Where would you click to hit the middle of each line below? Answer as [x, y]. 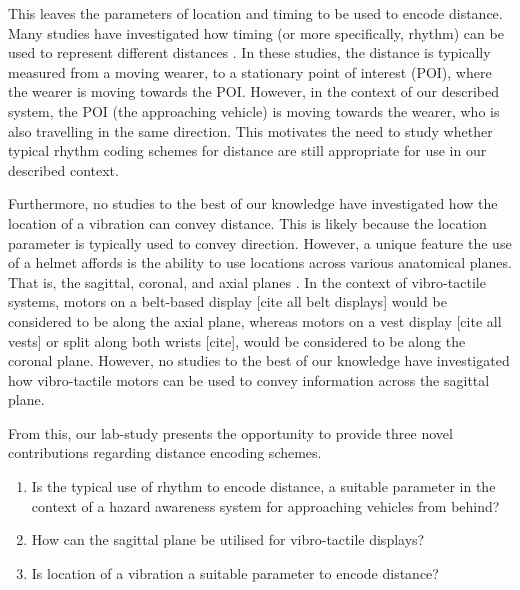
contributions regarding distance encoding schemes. [165, 452]
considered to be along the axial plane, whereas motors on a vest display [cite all [255, 320]
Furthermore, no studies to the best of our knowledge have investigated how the [253, 203]
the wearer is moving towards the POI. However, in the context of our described [254, 91]
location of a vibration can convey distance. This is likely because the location [247, 222]
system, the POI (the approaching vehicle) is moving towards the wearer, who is [254, 110]
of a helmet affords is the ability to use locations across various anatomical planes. [260, 262]
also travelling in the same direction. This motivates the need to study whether [250, 130]
